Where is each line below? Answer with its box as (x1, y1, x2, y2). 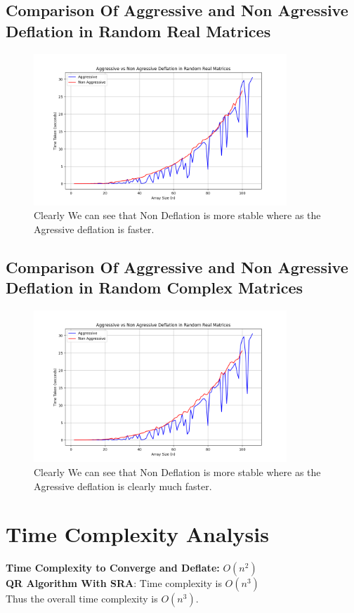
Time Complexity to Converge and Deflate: (6, 560, 220, 575)
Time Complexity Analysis (6, 520, 269, 548)
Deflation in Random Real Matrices (6, 20, 271, 41)
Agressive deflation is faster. (34, 222, 155, 237)
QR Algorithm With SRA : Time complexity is (6, 576, 222, 591)
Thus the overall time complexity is (6, 591, 158, 606)
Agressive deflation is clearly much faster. (34, 478, 212, 493)
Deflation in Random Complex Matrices (6, 277, 303, 298)
